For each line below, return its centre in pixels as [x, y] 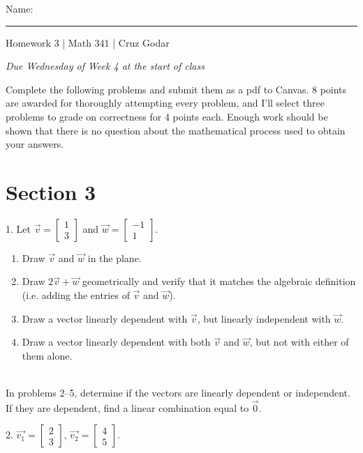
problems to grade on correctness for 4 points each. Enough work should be [167, 116]
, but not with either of [299, 342]
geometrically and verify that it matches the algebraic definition [219, 281]
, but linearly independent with [264, 318]
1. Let [18, 228]
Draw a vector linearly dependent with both [116, 342]
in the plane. [114, 258]
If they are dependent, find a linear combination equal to [127, 407]
